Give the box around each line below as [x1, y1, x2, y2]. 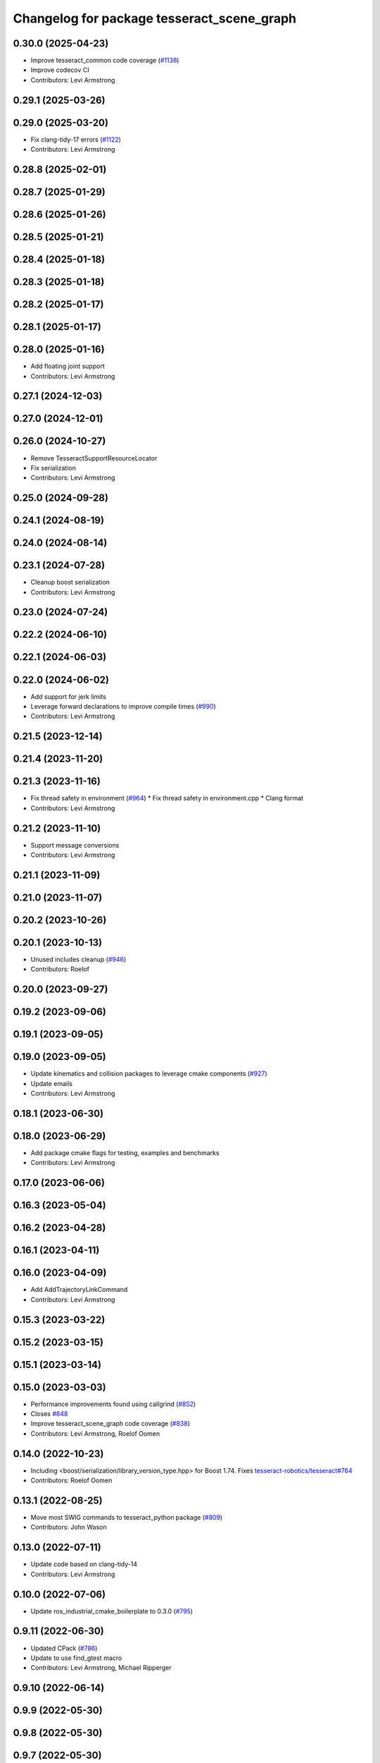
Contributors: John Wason [30, 1523, 107, 1532]
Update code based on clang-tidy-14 [30, 1560, 137, 1568]
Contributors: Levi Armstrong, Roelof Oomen [30, 1429, 160, 1438]
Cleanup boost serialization [30, 578, 110, 587]
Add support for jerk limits [30, 692, 107, 701]
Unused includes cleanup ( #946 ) [30, 955, 127, 963]
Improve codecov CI [30, 66, 89, 74]
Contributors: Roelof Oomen [30, 1476, 113, 1484]
